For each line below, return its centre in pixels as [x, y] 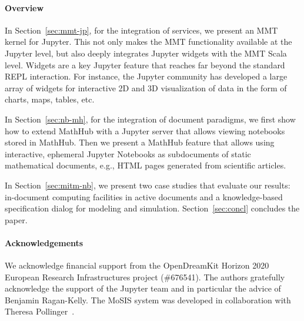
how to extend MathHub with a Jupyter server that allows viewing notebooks [145, 130]
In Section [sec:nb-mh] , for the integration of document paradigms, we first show [150, 119]
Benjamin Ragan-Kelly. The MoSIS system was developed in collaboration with [148, 300]
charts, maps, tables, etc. [50, 99]
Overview [24, 7]
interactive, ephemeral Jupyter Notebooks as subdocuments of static [128, 153]
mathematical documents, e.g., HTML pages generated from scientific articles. [146, 165]
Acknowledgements [44, 242]
